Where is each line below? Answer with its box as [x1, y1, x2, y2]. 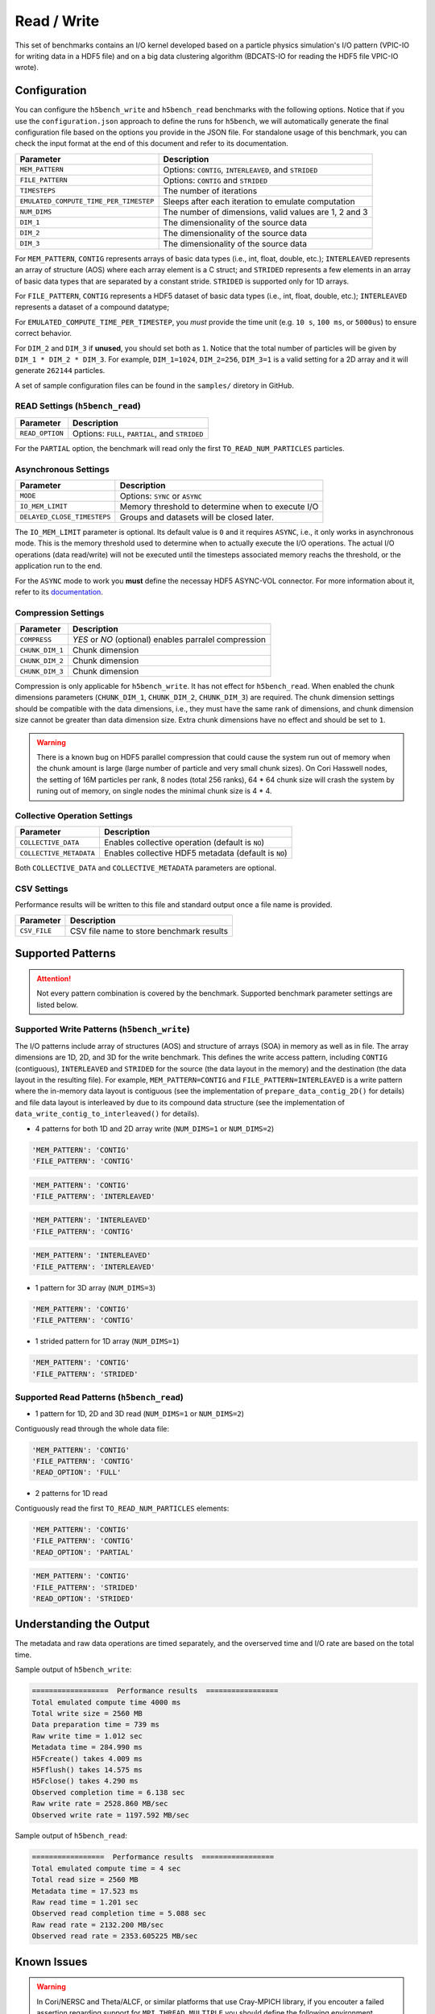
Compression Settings [14, 607, 105, 618]
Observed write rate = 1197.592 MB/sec [31, 1810, 189, 1820]
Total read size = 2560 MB [31, 1875, 139, 1884]
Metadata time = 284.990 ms [31, 1743, 143, 1752]
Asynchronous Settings [14, 463, 110, 474]
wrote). [14, 63, 39, 73]
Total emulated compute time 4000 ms [31, 1697, 181, 1707]
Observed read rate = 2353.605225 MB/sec [31, 1932, 198, 1941]
